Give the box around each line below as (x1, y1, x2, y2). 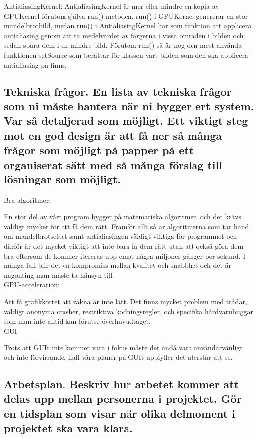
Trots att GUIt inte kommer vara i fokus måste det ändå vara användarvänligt (4, 342, 243, 352)
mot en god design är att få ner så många (4, 127, 222, 143)
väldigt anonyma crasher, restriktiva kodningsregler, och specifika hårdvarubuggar (4, 306, 253, 316)
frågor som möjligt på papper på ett (4, 142, 194, 158)
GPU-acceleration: (4, 279, 60, 290)
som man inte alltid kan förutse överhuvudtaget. (4, 316, 151, 326)
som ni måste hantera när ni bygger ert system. (4, 98, 254, 113)
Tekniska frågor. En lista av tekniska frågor (4, 84, 232, 99)
